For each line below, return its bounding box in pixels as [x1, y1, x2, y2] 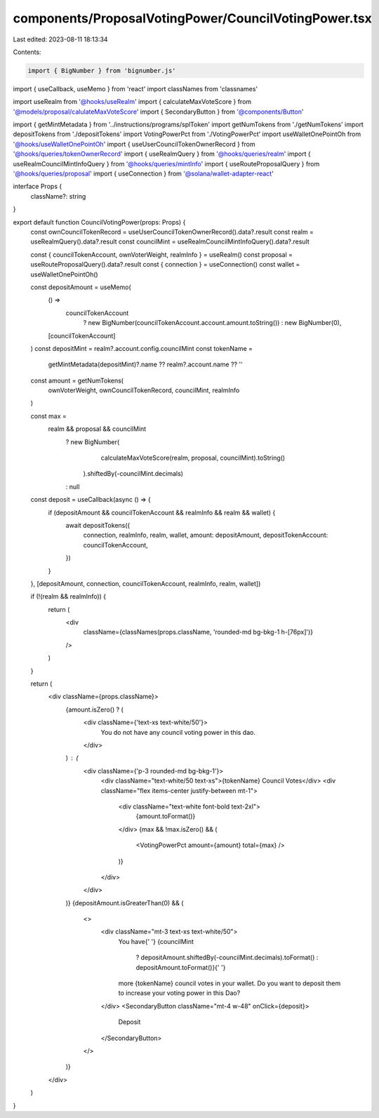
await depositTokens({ [65, 521, 131, 529]
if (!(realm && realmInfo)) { [30, 592, 107, 601]
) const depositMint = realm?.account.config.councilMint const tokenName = [30, 344, 253, 352]
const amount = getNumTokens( [30, 376, 124, 385]
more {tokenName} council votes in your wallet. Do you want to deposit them [118, 979, 341, 987]
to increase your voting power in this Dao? [118, 989, 241, 997]
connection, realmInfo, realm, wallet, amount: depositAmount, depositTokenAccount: [83, 531, 328, 540]
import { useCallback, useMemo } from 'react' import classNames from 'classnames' [13, 84, 258, 93]
